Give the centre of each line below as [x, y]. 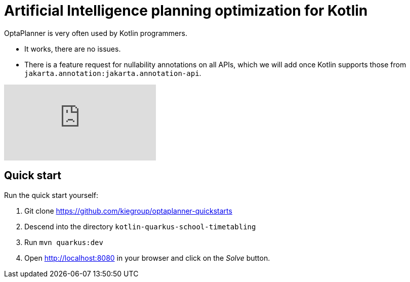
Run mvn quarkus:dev [64, 242]
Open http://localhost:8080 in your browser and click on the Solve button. [147, 258]
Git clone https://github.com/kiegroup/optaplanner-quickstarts [128, 211]
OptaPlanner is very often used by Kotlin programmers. [96, 33]
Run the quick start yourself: [51, 195]
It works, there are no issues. [73, 49]
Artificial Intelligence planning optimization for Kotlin [186, 11]
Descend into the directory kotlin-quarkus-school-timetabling [140, 226]
